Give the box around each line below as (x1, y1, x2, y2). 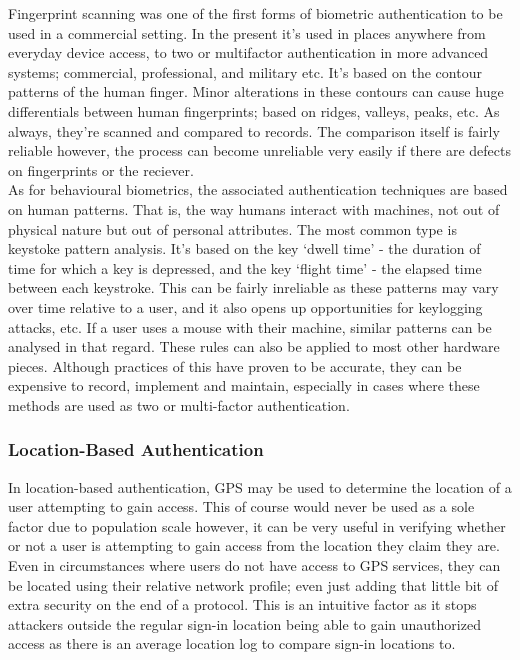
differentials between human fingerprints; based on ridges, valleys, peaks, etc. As (8, 100, 500, 121)
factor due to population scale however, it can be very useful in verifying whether (8, 515, 506, 536)
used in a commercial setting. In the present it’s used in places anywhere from (8, 22, 486, 43)
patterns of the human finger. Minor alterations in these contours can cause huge (8, 81, 504, 102)
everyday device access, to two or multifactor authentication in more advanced (8, 42, 489, 63)
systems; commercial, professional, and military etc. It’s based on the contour (8, 61, 482, 82)
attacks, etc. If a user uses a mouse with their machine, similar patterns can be (8, 316, 492, 337)
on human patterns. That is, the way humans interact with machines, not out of (8, 198, 500, 219)
